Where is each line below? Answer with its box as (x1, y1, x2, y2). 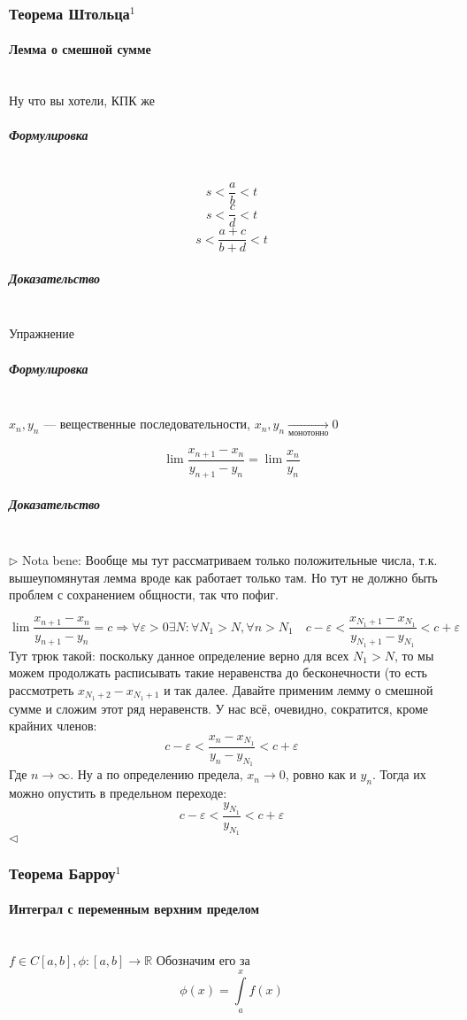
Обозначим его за (156, 951, 250, 970)
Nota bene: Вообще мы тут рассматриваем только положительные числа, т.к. (22, 550, 438, 568)
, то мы (394, 645, 434, 664)
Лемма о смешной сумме (9, 40, 151, 58)
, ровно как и (285, 765, 356, 784)
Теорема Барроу (9, 862, 116, 884)
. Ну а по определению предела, (70, 765, 243, 784)
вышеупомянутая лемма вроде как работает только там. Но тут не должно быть (9, 568, 438, 586)
